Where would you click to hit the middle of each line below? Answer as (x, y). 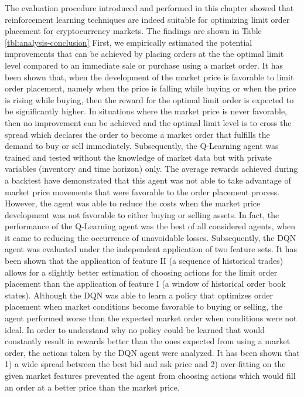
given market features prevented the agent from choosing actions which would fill (150, 375)
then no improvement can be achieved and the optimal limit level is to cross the (148, 122)
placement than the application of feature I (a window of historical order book (145, 284)
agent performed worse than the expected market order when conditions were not (151, 318)
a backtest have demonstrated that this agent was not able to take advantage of (148, 180)
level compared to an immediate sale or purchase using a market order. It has (144, 65)
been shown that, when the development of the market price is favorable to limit (149, 77)
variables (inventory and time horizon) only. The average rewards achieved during (151, 169)
